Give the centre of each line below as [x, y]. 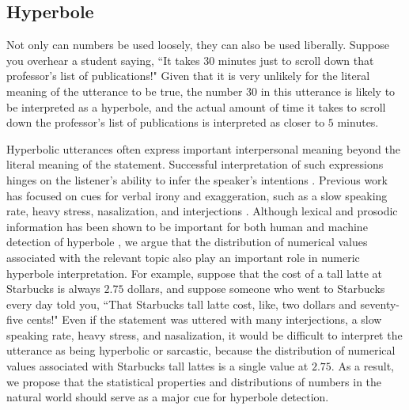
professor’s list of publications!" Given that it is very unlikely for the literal [188, 76]
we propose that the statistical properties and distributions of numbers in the [194, 381]
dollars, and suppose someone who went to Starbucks [256, 289]
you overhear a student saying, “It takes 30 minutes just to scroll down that [190, 60]
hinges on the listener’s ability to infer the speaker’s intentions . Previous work [197, 179]
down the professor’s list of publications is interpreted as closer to [166, 122]
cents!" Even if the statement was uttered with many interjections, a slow [204, 319]
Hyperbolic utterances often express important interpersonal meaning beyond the [203, 148]
